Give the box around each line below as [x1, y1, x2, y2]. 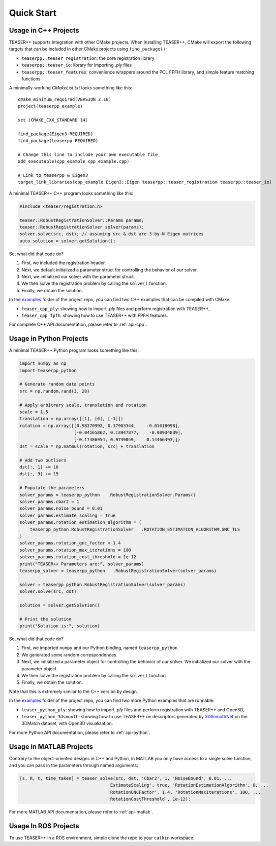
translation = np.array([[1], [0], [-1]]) [19, 416, 123, 422]
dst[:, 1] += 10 [19, 464, 59, 470]
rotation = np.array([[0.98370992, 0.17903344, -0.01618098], [19, 423, 181, 428]
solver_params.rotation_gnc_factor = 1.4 [19, 540, 121, 546]
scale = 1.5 [19, 409, 49, 415]
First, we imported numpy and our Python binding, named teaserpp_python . [21, 645, 179, 651]
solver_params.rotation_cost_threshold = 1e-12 [19, 554, 136, 560]
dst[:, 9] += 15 [19, 471, 59, 477]
